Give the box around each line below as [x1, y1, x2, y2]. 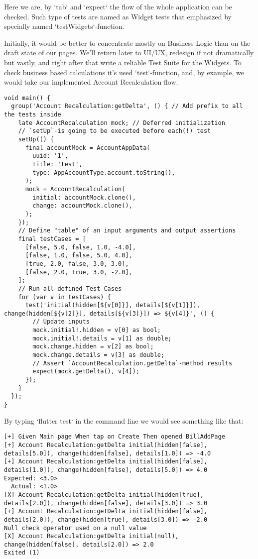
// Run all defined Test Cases [18, 285, 122, 292]
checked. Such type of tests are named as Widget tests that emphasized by [4, 11, 232, 21]
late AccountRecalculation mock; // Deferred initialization [18, 119, 225, 126]
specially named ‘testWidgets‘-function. [4, 21, 125, 31]
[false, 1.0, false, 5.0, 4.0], [25, 252, 132, 259]
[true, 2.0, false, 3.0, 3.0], [25, 260, 129, 267]
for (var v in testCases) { [18, 293, 111, 301]
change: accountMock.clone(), [32, 202, 132, 210]
